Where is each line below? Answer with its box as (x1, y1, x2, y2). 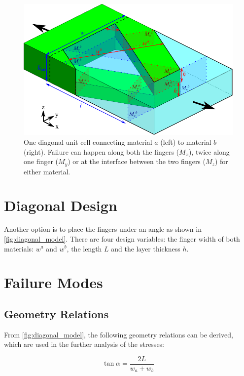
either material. (24, 166, 70, 176)
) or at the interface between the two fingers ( (68, 156, 206, 167)
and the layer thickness (111, 243, 180, 253)
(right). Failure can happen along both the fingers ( (24, 146, 179, 157)
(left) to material (160, 136, 211, 147)
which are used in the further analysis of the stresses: (4, 339, 165, 349)
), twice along (189, 146, 230, 157)
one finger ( (24, 156, 59, 167)
